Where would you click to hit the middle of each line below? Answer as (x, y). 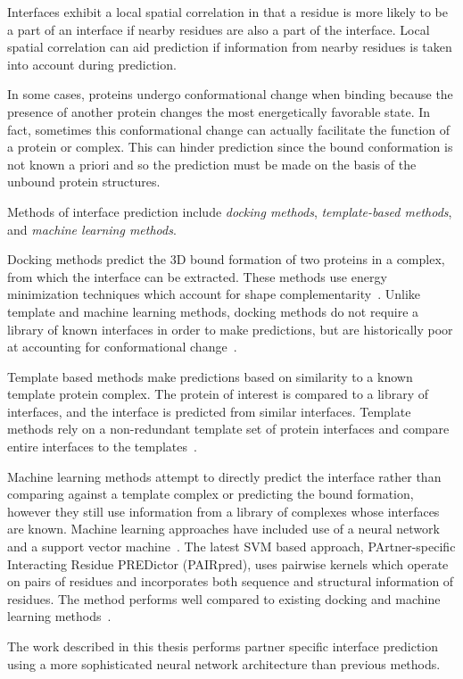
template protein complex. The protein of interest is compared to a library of (218, 394)
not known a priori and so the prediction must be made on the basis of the (212, 164)
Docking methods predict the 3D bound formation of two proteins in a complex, (226, 259)
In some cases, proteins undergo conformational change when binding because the (230, 94)
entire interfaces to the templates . (102, 447)
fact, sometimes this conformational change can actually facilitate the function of (229, 129)
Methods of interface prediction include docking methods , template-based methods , (230, 211)
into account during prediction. (92, 64)
